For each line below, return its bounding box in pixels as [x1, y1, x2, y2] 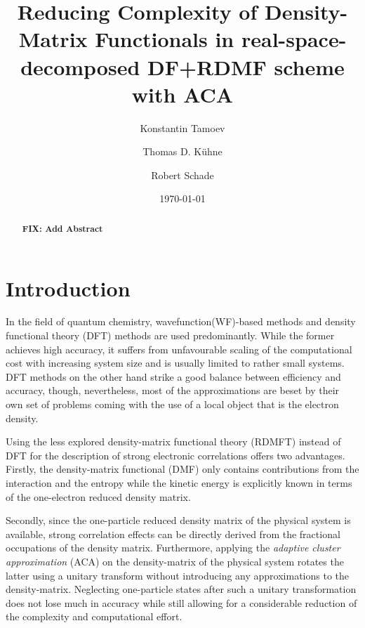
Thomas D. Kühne [142, 144, 223, 159]
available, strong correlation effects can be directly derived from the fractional [6, 526, 340, 541]
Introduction [6, 273, 131, 302]
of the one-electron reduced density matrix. [6, 489, 191, 504]
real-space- [241, 25, 347, 53]
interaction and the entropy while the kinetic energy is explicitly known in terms [6, 475, 352, 490]
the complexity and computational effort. [6, 609, 182, 624]
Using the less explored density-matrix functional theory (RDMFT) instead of [6, 434, 341, 449]
